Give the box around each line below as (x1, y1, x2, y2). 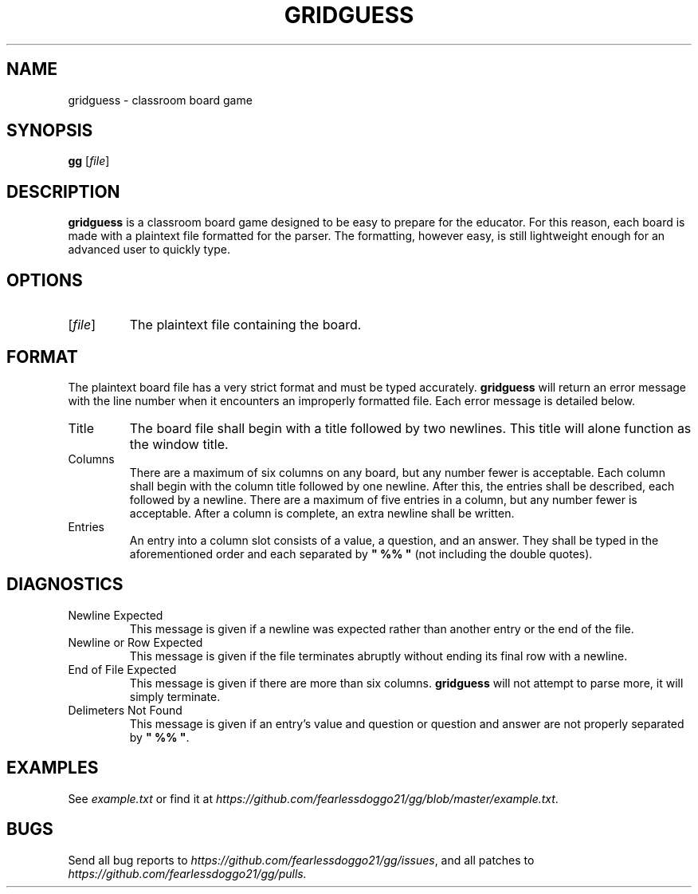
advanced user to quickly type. (68, 242, 230, 257)
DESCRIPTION (6, 181, 120, 202)
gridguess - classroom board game (68, 93, 253, 107)
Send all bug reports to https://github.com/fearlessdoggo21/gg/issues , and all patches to (68, 853, 535, 867)
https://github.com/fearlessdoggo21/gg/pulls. (68, 866, 307, 880)
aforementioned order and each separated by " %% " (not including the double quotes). (129, 546, 593, 561)
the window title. (129, 435, 229, 452)
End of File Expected (68, 662, 177, 676)
